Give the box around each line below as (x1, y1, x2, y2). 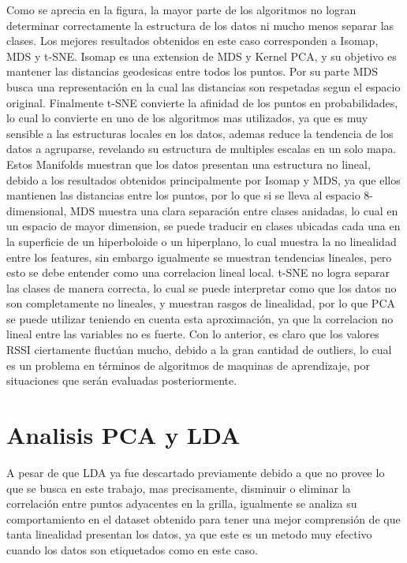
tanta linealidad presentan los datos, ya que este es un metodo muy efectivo (6, 526, 372, 542)
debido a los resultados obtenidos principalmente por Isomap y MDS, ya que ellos (6, 171, 401, 188)
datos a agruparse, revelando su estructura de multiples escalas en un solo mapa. (6, 140, 397, 157)
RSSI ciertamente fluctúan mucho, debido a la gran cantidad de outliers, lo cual (6, 341, 392, 358)
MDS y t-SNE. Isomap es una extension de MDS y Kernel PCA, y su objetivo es (6, 47, 397, 64)
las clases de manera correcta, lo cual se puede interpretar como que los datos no (6, 279, 397, 296)
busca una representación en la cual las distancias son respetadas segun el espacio (6, 78, 401, 95)
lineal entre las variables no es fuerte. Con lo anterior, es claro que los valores (6, 326, 379, 342)
